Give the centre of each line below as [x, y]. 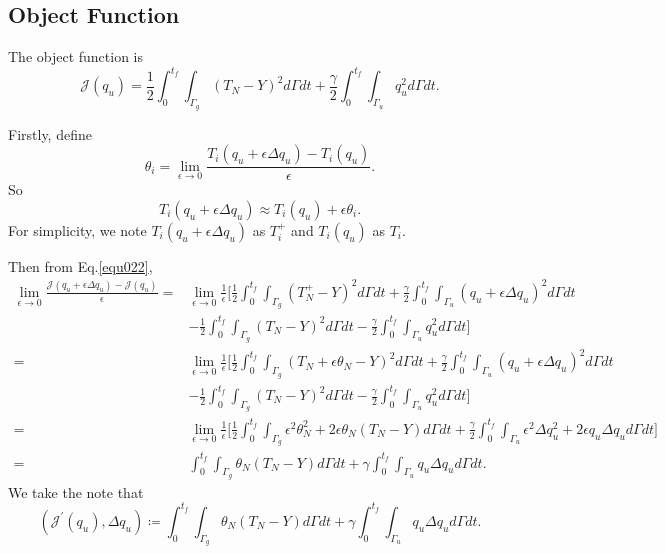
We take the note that [76, 491]
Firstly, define [50, 133]
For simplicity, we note [77, 229]
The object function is [76, 56]
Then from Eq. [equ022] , [80, 265]
